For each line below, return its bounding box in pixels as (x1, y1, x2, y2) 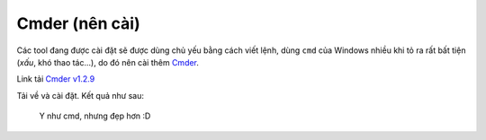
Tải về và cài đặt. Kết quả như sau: (16, 90, 144, 101)
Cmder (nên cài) (16, 13, 141, 33)
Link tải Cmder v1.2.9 (16, 74, 95, 84)
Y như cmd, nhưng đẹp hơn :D (39, 110, 151, 121)
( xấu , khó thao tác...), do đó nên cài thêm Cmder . (16, 57, 200, 67)
